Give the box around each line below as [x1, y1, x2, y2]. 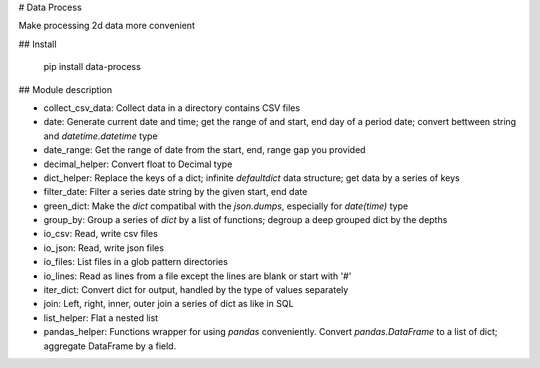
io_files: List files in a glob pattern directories [43, 256, 229, 268]
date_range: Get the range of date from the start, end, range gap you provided [43, 144, 366, 156]
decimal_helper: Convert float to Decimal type [43, 158, 233, 170]
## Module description [18, 83, 113, 95]
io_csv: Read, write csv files [43, 228, 159, 240]
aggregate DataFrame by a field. [43, 340, 177, 352]
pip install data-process [43, 61, 142, 73]
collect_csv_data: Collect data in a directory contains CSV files [43, 101, 300, 114]
